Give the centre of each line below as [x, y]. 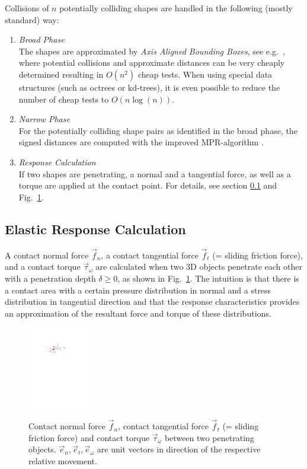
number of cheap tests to [64, 99]
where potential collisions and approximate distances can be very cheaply [152, 63]
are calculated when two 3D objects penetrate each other [199, 267]
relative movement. [63, 460]
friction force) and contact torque [89, 437]
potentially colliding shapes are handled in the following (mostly [176, 8]
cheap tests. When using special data [205, 74]
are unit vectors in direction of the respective [179, 449]
